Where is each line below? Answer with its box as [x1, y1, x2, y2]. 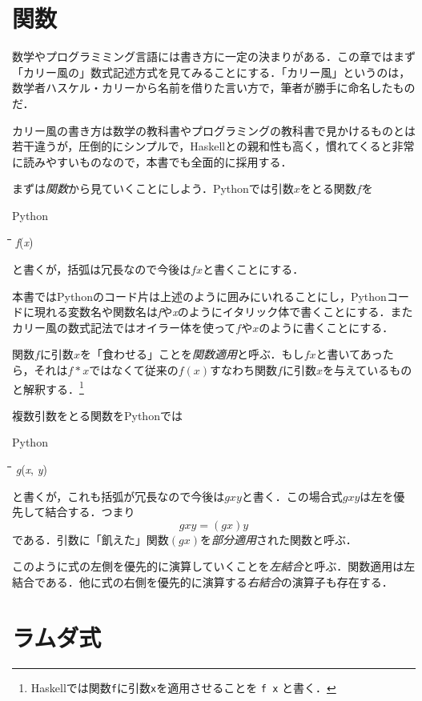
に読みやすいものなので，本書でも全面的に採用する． [12, 153, 292, 170]
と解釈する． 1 [12, 378, 84, 397]
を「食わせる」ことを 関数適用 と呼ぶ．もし [79, 346, 304, 363]
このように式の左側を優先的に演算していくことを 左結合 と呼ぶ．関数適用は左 [12, 558, 416, 575]
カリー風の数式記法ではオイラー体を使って [12, 318, 236, 335]
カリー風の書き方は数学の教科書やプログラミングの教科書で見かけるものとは [12, 122, 416, 138]
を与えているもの [322, 362, 412, 379]
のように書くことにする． [259, 318, 394, 335]
